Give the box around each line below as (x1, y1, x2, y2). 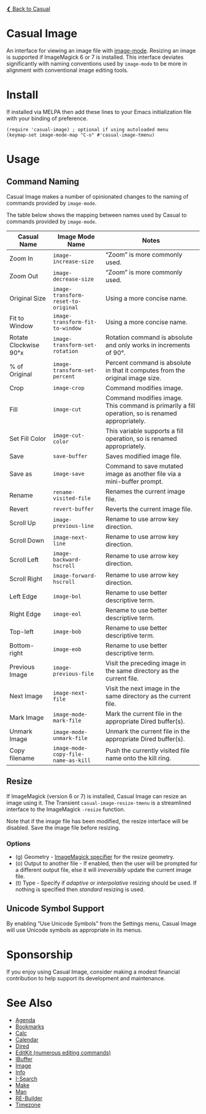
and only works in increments (105, 340, 191, 349)
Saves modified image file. (105, 452, 182, 460)
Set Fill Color (9, 434, 47, 443)
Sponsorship (6, 947, 74, 961)
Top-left (9, 627, 34, 636)
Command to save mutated (105, 462, 184, 470)
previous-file (53, 670, 94, 677)
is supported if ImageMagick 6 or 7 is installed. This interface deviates (6, 53, 184, 61)
